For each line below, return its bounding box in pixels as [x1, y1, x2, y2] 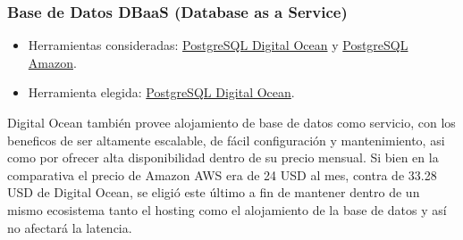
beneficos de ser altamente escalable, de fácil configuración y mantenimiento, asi [7, 130, 445, 149]
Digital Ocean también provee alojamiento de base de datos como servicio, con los [7, 113, 456, 131]
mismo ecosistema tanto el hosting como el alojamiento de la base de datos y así [7, 200, 447, 219]
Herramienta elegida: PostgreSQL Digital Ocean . [28, 83, 295, 102]
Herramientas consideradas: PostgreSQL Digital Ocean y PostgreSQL [28, 36, 408, 54]
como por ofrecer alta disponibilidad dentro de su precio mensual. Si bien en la [7, 148, 439, 167]
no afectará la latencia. [7, 218, 132, 236]
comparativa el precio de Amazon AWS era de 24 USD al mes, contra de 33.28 [7, 165, 437, 184]
